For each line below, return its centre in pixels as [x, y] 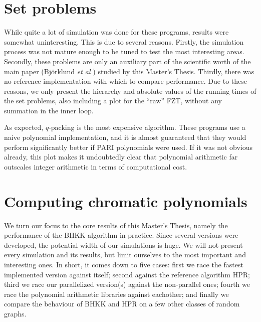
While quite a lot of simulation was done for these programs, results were [116, 32]
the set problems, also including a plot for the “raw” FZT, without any [113, 101]
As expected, [24, 127]
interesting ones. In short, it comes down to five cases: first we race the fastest [124, 264]
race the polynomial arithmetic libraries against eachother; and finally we [116, 294]
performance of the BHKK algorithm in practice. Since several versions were [121, 235]
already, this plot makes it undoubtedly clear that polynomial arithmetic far [121, 157]
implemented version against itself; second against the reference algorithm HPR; [127, 274]
